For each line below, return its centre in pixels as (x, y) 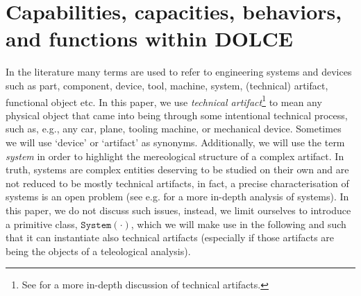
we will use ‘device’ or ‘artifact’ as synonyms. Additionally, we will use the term (175, 142)
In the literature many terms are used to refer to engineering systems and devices (179, 72)
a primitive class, (42, 224)
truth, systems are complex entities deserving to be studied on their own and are (177, 169)
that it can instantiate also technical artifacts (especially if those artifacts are (170, 237)
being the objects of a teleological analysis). (98, 251)
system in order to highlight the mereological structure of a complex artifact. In (175, 156)
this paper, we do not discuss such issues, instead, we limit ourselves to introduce (178, 210)
